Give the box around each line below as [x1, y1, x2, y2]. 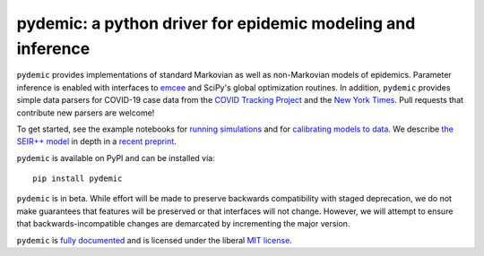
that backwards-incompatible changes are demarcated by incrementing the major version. [16, 218, 350, 229]
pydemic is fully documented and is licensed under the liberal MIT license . [16, 235, 293, 245]
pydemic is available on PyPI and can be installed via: [16, 152, 215, 163]
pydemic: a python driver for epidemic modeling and [16, 13, 416, 33]
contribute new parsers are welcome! [16, 107, 155, 118]
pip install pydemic [32, 174, 123, 183]
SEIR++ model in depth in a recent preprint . [16, 136, 177, 147]
